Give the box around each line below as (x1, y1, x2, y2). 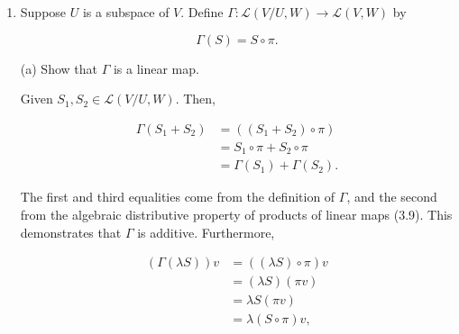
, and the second (346, 187, 437, 206)
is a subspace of (82, 3, 170, 21)
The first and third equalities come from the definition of (20, 187, 335, 206)
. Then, (175, 89, 216, 108)
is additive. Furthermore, (137, 222, 275, 241)
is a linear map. (113, 59, 199, 77)
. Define (180, 3, 224, 21)
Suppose (20, 3, 67, 21)
